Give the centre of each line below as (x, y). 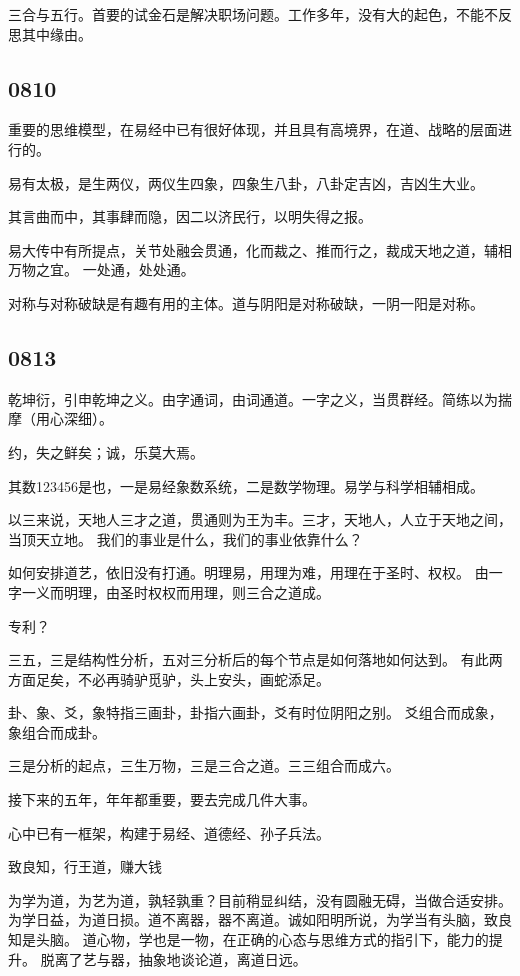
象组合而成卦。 (57, 731)
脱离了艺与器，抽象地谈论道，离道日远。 (173, 958)
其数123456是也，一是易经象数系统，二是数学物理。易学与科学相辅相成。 (246, 485)
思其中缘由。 (50, 33)
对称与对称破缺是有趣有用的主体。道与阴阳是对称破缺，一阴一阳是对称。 (246, 302)
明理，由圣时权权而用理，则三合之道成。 (196, 591)
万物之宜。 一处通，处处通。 (101, 269)
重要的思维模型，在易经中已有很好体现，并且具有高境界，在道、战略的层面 (253, 129)
